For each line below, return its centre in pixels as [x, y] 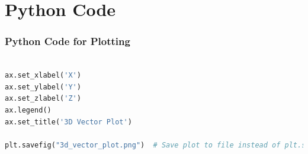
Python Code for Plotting [68, 41]
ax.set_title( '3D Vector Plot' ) [68, 122]
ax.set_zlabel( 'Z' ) [43, 99]
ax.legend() [28, 110]
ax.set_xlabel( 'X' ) [43, 76]
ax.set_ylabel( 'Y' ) [43, 87]
